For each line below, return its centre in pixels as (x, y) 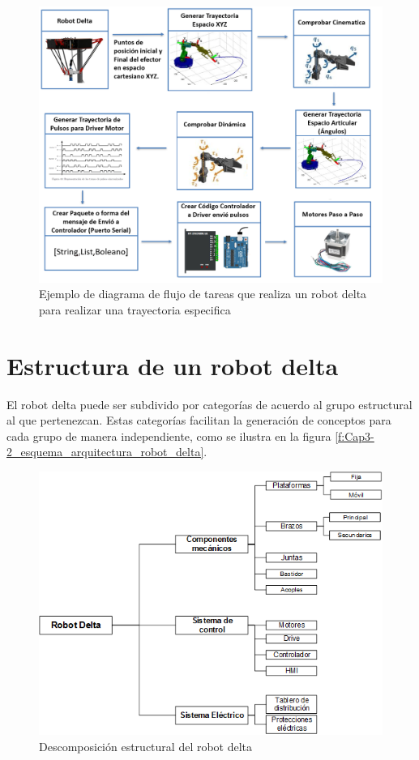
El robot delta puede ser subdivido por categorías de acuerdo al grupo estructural (209, 404)
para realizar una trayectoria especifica (135, 309)
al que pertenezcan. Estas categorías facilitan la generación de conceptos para (199, 420)
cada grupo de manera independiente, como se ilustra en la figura (169, 436)
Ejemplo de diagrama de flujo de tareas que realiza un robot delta (203, 294)
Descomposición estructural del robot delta (146, 746)
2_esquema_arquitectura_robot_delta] (105, 452)
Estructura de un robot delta (173, 365)
